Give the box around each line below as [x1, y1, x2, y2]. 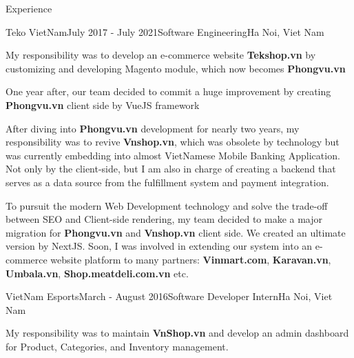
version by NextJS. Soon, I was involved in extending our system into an [6, 239, 313, 253]
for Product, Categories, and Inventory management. [6, 339, 229, 353]
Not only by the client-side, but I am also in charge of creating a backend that [6, 161, 336, 176]
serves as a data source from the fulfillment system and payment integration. [6, 175, 329, 189]
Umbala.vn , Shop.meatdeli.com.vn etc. [6, 266, 189, 280]
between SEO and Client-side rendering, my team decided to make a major [6, 212, 323, 226]
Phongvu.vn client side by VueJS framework [6, 97, 200, 112]
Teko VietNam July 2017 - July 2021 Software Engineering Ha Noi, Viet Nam [6, 24, 324, 39]
